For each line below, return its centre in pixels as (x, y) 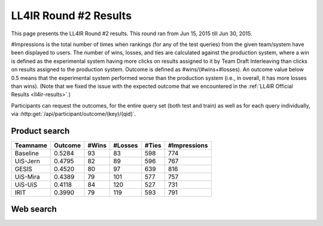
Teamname (31, 145)
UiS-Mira (27, 176)
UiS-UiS (26, 184)
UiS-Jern (27, 161)
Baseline (27, 153)
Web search (34, 209)
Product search (40, 131)
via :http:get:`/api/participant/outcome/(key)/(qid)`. (74, 114)
